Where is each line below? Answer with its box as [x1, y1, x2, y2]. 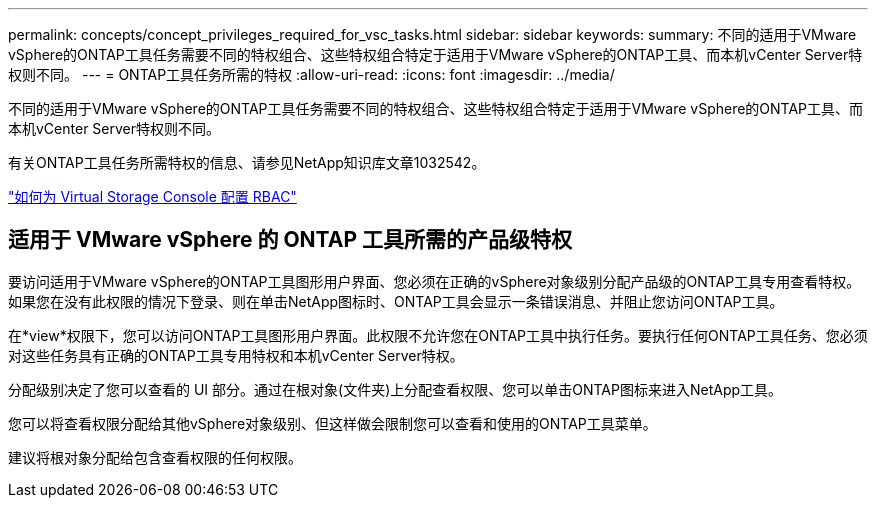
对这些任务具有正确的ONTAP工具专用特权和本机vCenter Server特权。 [8, 346, 464, 364]
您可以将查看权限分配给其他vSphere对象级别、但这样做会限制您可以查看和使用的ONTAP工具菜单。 [8, 414, 657, 432]
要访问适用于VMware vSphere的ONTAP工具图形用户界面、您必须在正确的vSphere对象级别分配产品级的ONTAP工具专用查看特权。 [8, 272, 861, 290]
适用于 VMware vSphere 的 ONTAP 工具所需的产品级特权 [8, 227, 572, 253]
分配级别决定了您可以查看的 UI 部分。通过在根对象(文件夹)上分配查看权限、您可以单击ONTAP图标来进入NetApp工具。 [8, 380, 783, 398]
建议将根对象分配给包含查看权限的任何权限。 [8, 448, 302, 466]
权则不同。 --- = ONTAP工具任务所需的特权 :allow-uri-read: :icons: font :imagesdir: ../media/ [8, 66, 615, 83]
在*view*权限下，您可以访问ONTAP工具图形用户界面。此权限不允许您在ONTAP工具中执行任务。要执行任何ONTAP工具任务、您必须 [8, 326, 868, 344]
